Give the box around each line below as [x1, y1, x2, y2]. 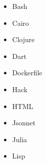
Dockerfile [12, 67, 43, 78]
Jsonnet [12, 117, 36, 128]
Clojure [12, 34, 35, 45]
